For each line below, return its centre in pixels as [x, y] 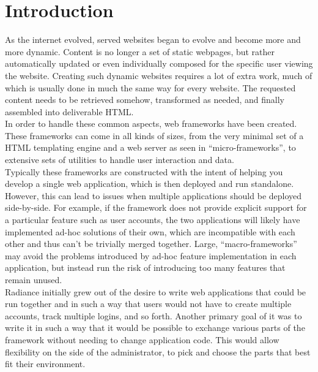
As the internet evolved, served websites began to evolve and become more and [153, 40]
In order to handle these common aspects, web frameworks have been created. [151, 123]
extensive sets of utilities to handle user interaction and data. [120, 160]
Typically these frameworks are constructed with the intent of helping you [144, 171]
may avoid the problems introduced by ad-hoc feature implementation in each [151, 255]
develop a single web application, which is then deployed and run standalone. [150, 184]
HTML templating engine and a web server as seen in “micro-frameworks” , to [150, 147]
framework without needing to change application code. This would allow [142, 339]
